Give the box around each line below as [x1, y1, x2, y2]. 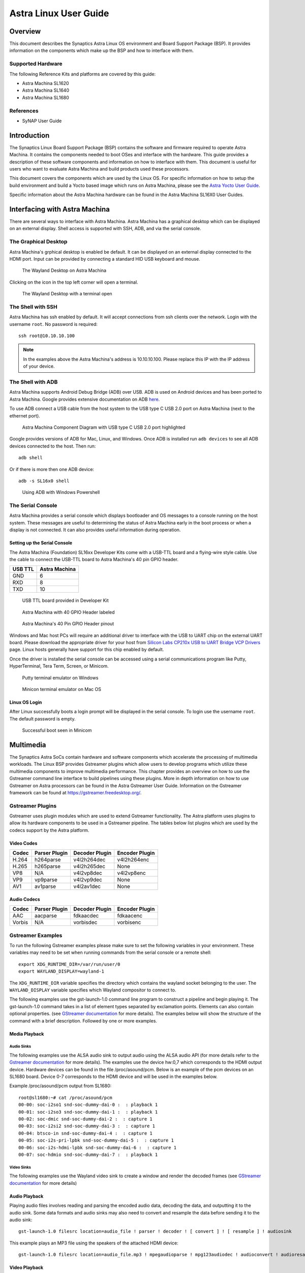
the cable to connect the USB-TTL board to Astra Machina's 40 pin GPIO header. [9, 557, 179, 562]
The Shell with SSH [9, 303, 58, 310]
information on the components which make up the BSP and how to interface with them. [9, 47, 194, 53]
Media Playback [9, 1031, 44, 1037]
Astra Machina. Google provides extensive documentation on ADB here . [9, 396, 160, 402]
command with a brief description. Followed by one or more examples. [9, 1017, 158, 1023]
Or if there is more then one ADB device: [9, 466, 94, 472]
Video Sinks [9, 1165, 32, 1170]
